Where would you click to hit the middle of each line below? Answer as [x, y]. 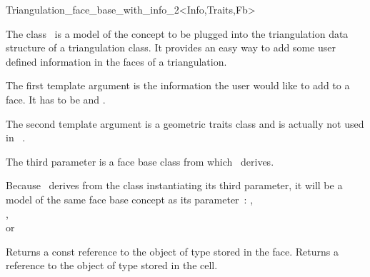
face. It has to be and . [56, 99]
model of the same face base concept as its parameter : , [130, 199]
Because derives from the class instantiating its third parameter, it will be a [174, 185]
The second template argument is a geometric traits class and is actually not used [185, 123]
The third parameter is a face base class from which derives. [140, 161]
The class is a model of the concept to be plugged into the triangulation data [177, 33]
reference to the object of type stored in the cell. [112, 265]
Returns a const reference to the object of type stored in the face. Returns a [172, 251]
